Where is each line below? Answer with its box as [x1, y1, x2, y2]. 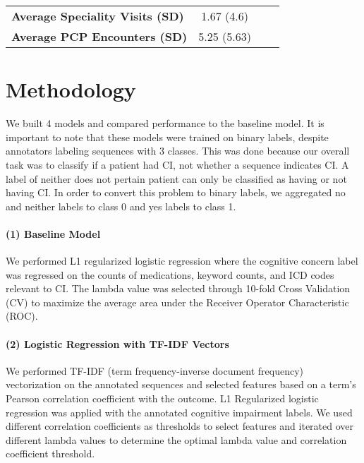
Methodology [6, 75, 136, 104]
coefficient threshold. [6, 446, 95, 461]
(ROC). [6, 308, 38, 323]
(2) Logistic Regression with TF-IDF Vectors [6, 336, 229, 351]
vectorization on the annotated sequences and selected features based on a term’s [6, 377, 356, 392]
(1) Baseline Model [6, 226, 101, 241]
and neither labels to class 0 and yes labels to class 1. [6, 198, 236, 213]
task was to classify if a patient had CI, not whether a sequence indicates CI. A [6, 157, 349, 172]
